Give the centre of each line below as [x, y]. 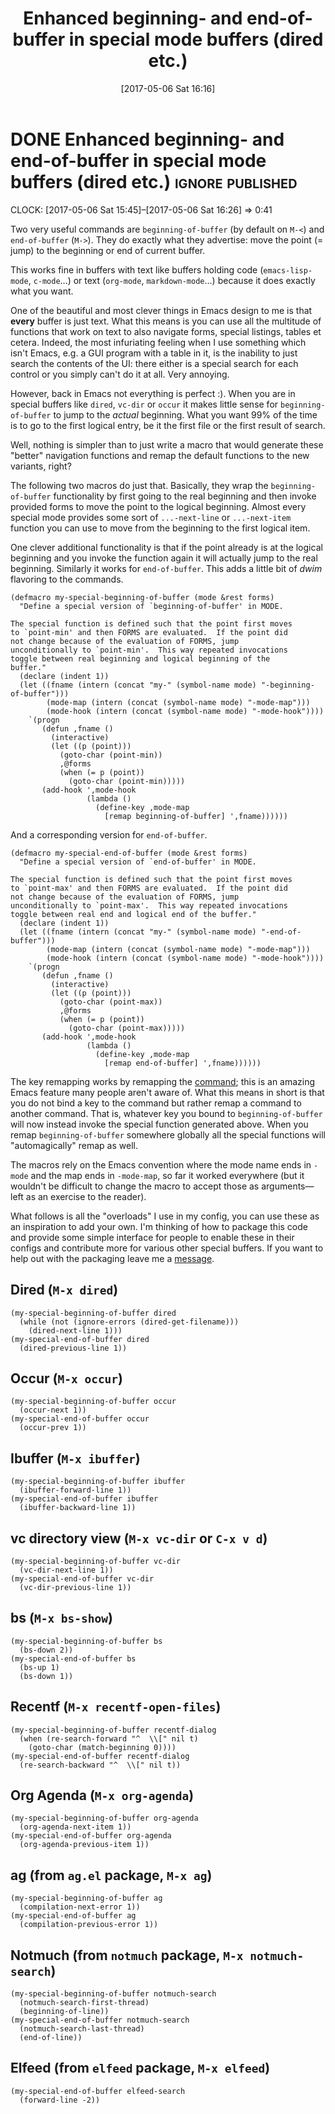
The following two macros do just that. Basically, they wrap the [139, 485]
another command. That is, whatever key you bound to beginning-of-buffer [166, 1113]
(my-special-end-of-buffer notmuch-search [100, 2020]
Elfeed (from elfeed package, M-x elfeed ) [140, 2068]
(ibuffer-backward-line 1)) [78, 1508]
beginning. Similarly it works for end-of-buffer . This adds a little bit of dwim [166, 568]
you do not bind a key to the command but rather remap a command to [156, 1103]
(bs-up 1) [39, 1667]
